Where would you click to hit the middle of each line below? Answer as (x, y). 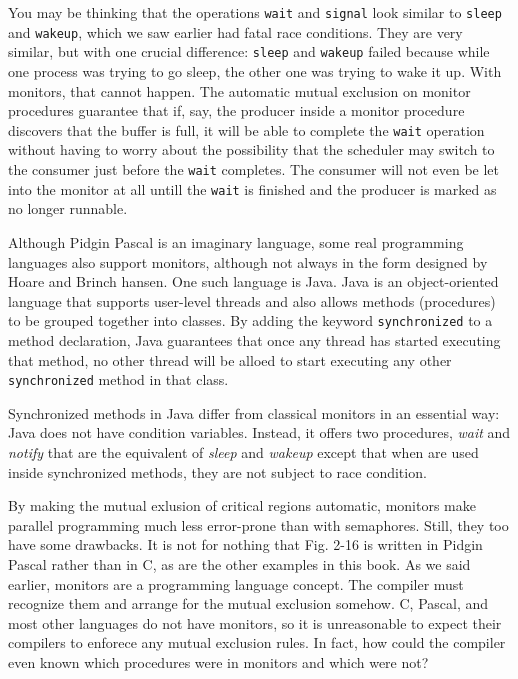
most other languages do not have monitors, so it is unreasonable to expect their (255, 622)
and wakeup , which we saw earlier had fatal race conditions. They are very (235, 31)
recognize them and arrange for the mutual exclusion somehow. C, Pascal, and (248, 603)
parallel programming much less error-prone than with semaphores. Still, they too (258, 524)
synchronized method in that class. (118, 379)
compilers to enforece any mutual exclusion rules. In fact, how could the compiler (257, 642)
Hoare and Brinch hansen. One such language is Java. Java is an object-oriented (253, 281)
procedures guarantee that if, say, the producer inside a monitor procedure (236, 110)
